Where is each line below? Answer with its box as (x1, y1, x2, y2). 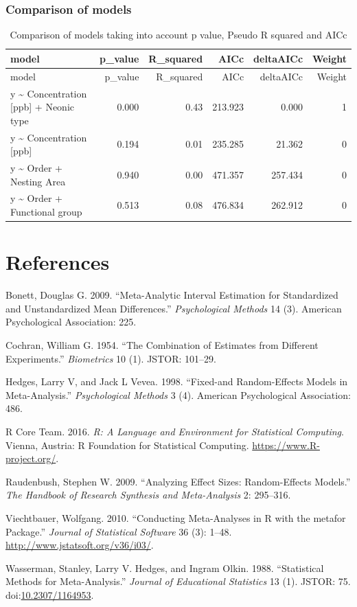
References (5, 248, 110, 276)
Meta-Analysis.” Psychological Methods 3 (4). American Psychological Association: (5, 387, 351, 402)
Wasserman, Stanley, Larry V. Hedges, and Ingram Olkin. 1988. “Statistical (5, 560, 324, 575)
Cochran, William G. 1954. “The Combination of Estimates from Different (5, 338, 319, 352)
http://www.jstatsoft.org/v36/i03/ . (5, 538, 154, 552)
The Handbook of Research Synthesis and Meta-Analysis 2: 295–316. (5, 488, 291, 502)
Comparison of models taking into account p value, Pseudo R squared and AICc (10, 27, 347, 42)
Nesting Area (10, 174, 66, 188)
